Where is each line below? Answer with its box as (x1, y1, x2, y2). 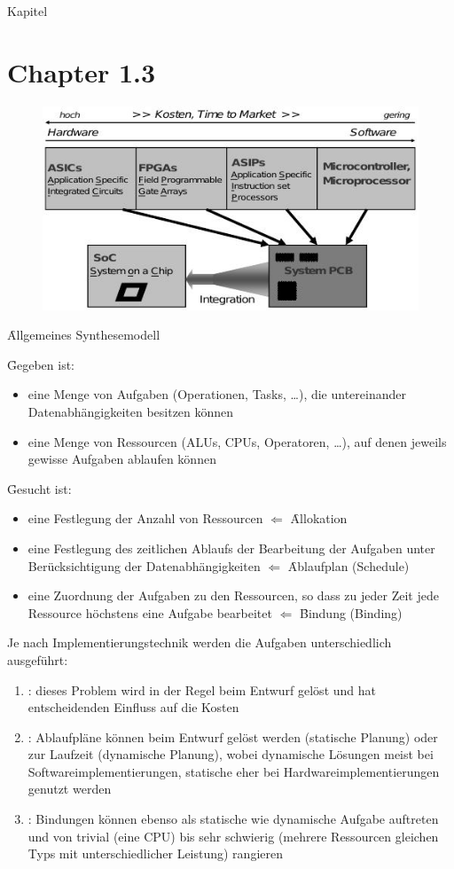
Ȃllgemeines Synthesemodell (7, 325, 160, 344)
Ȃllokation (290, 509, 348, 528)
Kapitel (7, 2, 48, 20)
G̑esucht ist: (7, 479, 72, 497)
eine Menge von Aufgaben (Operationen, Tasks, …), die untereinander (27, 385, 406, 403)
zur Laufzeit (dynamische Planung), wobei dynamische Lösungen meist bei (27, 745, 434, 763)
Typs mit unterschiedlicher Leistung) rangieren (27, 844, 283, 863)
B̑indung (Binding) (299, 603, 403, 622)
